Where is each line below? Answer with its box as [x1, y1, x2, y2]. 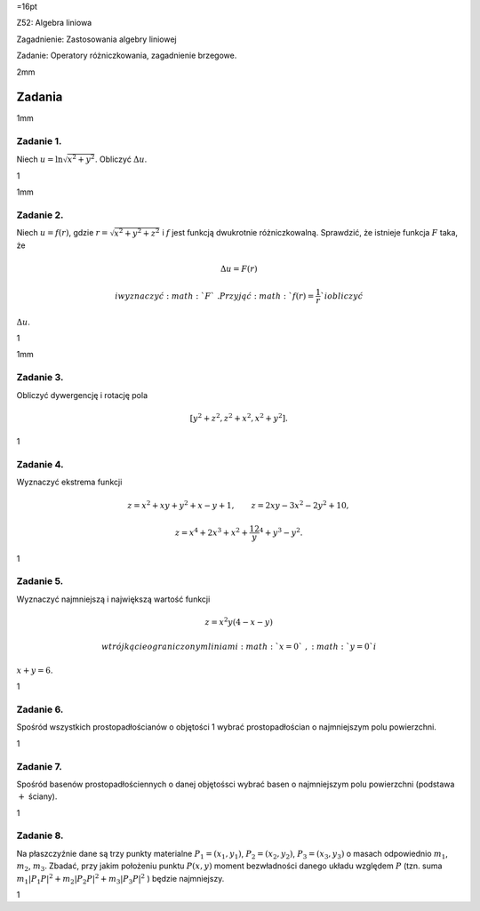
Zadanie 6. [16, 703, 64, 715]
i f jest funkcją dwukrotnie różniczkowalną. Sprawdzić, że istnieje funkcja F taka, [161, 228, 458, 238]
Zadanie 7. [16, 760, 62, 772]
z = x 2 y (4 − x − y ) [204, 616, 273, 627]
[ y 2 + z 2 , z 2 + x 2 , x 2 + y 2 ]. [189, 412, 288, 423]
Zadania [16, 90, 63, 105]
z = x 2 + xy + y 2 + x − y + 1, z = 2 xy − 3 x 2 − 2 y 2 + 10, [127, 499, 349, 510]
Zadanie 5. [16, 575, 64, 587]
